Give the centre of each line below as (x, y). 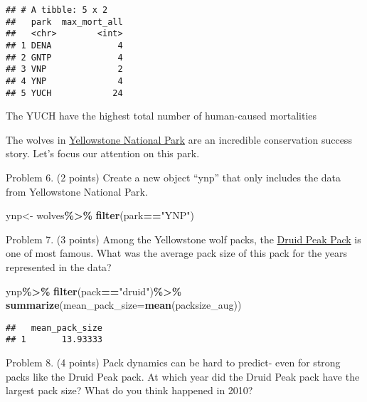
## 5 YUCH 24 (64, 93)
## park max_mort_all (64, 22)
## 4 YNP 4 (64, 81)
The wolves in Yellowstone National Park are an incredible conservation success (179, 139)
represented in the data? (59, 267)
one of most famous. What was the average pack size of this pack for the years (177, 253)
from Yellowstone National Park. (77, 191)
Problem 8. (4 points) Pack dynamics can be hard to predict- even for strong (173, 363)
